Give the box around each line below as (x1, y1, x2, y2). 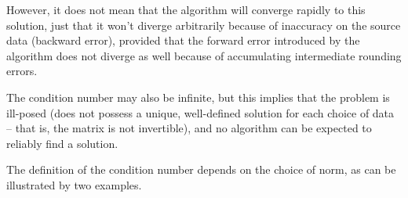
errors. (6, 63, 38, 79)
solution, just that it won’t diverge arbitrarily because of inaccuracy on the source (6, 16, 401, 33)
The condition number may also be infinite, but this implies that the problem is (6, 88, 390, 105)
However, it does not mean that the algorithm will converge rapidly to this (6, 2, 366, 17)
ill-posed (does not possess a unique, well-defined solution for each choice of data (6, 104, 395, 121)
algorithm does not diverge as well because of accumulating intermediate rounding (6, 47, 402, 63)
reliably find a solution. (6, 135, 118, 151)
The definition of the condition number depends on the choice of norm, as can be (6, 161, 396, 178)
